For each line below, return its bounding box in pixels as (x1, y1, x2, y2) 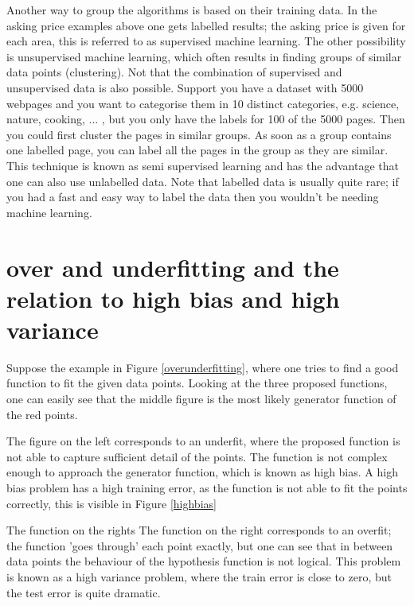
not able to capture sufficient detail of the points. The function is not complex (6, 448, 388, 464)
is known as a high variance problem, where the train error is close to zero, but (6, 568, 392, 585)
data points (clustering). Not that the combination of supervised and (6, 64, 342, 80)
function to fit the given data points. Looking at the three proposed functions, (6, 375, 388, 391)
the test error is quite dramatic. (6, 584, 161, 600)
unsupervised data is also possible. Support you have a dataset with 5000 (6, 79, 364, 95)
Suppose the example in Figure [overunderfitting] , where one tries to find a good (6, 359, 399, 375)
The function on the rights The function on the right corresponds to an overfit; (6, 522, 392, 538)
